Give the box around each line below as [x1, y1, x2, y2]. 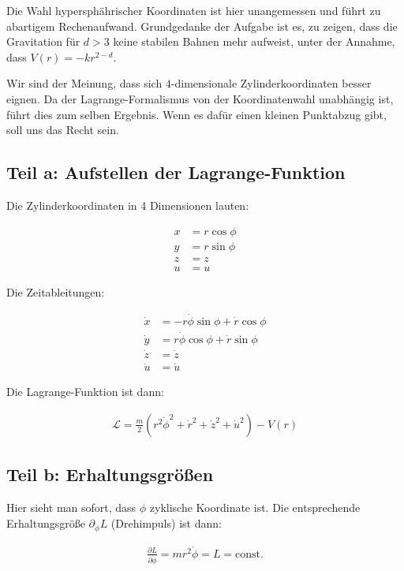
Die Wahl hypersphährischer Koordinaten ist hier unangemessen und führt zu [6, 2, 381, 18]
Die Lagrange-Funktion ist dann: [6, 383, 164, 400]
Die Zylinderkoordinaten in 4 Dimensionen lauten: [6, 196, 249, 213]
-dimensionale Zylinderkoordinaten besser [170, 75, 372, 91]
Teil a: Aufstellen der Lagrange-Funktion [6, 160, 346, 185]
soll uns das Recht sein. [6, 121, 119, 138]
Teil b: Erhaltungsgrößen [6, 462, 214, 487]
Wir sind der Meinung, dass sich [6, 75, 163, 91]
